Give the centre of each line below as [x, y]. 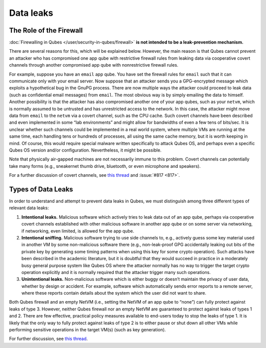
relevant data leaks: [29, 208]
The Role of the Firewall [46, 30]
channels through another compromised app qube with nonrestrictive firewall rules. [94, 65]
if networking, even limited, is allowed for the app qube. [78, 231]
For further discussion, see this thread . [49, 339]
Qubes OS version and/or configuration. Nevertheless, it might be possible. [85, 150]
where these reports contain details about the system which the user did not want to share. [114, 293]
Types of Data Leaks [41, 189]
